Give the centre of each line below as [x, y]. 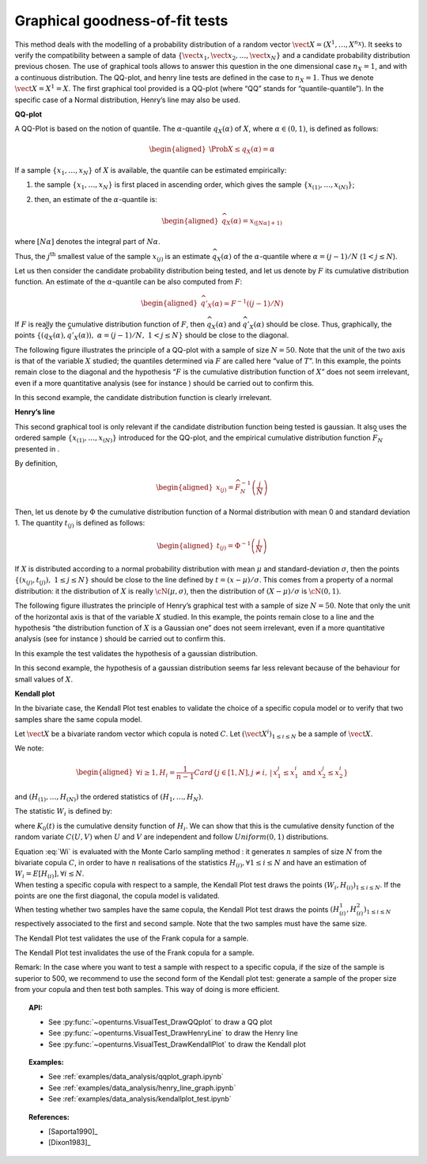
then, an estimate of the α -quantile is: [96, 199]
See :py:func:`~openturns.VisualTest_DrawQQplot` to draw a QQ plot [161, 1021]
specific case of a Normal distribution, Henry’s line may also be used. [127, 100]
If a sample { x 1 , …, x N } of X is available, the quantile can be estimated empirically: [151, 171]
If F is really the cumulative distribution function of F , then [110, 324]
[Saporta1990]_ [73, 1132]
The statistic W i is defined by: [64, 812]
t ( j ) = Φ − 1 [234, 546]
